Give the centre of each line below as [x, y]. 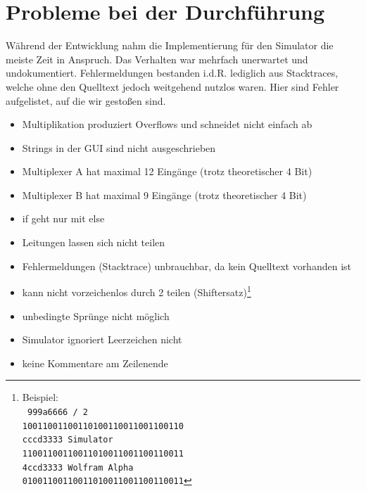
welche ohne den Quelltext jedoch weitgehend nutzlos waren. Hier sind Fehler [172, 86]
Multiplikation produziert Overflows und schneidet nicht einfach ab [167, 124]
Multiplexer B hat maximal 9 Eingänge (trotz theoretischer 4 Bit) [164, 195]
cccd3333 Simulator [68, 440]
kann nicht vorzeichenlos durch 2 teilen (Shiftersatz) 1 [137, 291]
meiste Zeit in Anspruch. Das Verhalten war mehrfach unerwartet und [157, 59]
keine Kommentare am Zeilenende [95, 363]
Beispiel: [40, 397]
